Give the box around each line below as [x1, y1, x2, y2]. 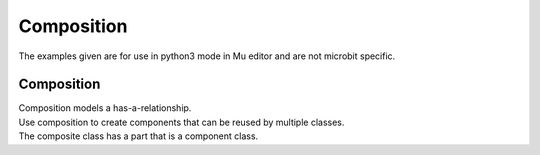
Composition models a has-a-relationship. [18, 102, 192, 114]
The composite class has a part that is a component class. [18, 130, 259, 142]
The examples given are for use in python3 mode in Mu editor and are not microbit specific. [18, 50, 396, 62]
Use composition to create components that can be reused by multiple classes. [18, 116, 345, 128]
